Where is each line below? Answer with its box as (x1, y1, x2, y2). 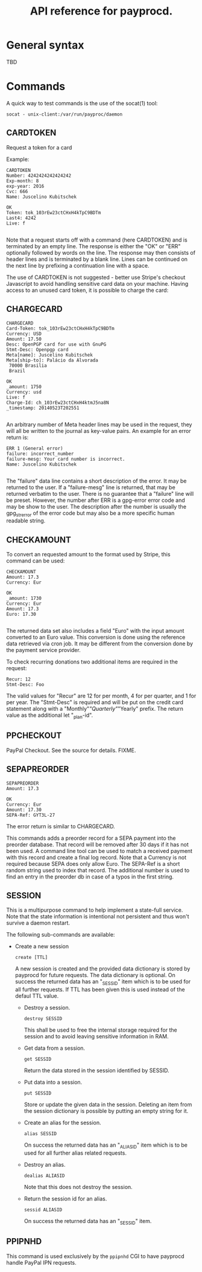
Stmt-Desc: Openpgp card (6, 346, 69, 352)
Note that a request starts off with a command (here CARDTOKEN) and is (6, 236, 188, 243)
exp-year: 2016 (6, 183, 45, 189)
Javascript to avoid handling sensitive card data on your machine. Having (6, 280, 189, 287)
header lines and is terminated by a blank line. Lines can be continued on (6, 255, 188, 263)
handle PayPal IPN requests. (6, 1259, 77, 1266)
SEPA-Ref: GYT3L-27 (6, 812, 55, 818)
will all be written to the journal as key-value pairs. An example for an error (6, 427, 191, 434)
